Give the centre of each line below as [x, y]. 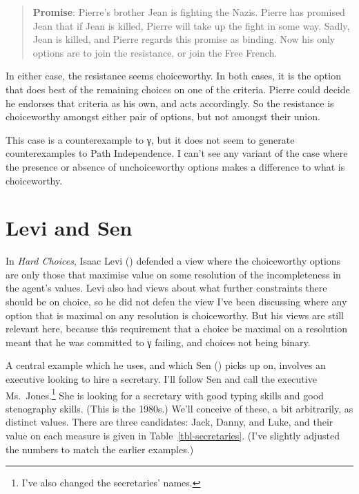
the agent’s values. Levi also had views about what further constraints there [166, 288]
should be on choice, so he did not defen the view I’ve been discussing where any [176, 302]
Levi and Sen [69, 228]
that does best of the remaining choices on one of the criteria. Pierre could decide [178, 89]
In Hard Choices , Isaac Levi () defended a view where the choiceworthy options [173, 261]
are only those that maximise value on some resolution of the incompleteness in [173, 274]
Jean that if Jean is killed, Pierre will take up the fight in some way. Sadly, [191, 25]
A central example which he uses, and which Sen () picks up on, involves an [166, 365]
